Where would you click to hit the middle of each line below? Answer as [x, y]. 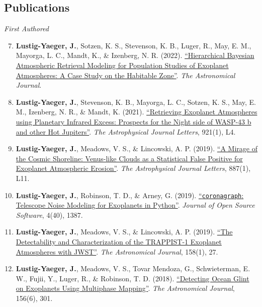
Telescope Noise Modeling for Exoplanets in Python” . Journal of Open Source [135, 205]
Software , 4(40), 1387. [49, 214]
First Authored [26, 28]
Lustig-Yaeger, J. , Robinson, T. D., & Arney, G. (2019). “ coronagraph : [130, 195]
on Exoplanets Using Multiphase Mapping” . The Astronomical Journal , [125, 288]
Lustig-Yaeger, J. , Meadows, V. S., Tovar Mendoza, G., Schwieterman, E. [133, 268]
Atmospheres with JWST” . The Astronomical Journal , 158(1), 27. [117, 251]
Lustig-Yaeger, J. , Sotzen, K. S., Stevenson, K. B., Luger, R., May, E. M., [134, 45]
